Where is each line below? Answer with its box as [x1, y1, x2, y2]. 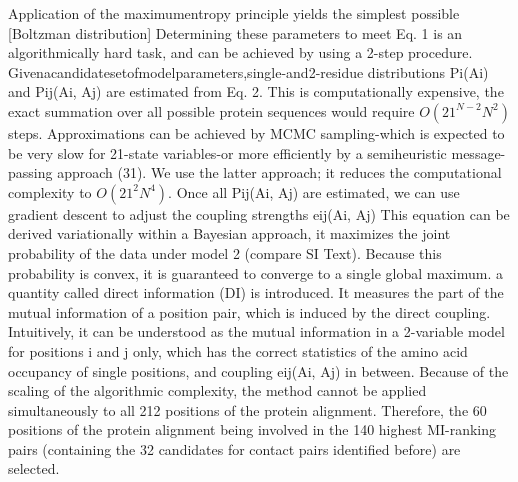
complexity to [8, 181, 92, 202]
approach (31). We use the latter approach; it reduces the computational [57, 162, 502, 183]
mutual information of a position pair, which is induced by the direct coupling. [8, 301, 491, 322]
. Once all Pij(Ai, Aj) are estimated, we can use [168, 181, 460, 202]
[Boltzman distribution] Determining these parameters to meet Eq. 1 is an [8, 22, 463, 43]
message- [451, 142, 506, 163]
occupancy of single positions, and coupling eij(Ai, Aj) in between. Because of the [8, 360, 509, 381]
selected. [8, 458, 60, 479]
